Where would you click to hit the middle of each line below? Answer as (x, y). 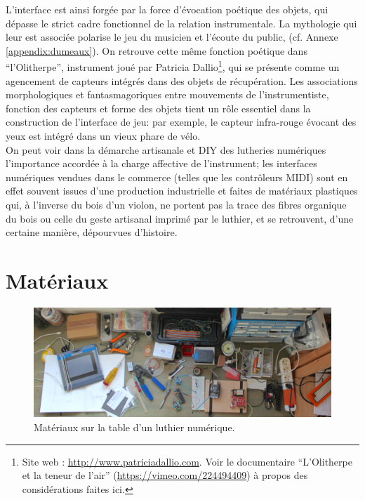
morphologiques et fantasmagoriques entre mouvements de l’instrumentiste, (167, 94)
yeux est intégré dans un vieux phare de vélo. (103, 136)
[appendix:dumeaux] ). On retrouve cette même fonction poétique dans (157, 50)
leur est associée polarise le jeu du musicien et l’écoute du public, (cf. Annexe (172, 37)
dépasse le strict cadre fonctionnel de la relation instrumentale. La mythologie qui (181, 23)
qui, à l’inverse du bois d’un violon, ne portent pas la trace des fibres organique (176, 204)
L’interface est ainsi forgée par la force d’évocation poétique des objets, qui (167, 9)
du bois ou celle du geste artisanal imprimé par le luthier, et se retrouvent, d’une (180, 218)
